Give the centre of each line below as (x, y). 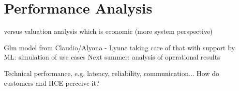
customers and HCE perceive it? (52, 83)
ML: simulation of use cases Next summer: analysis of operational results (112, 57)
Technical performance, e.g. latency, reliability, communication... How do (112, 73)
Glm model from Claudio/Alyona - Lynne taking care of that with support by (119, 47)
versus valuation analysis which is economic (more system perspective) (108, 31)
